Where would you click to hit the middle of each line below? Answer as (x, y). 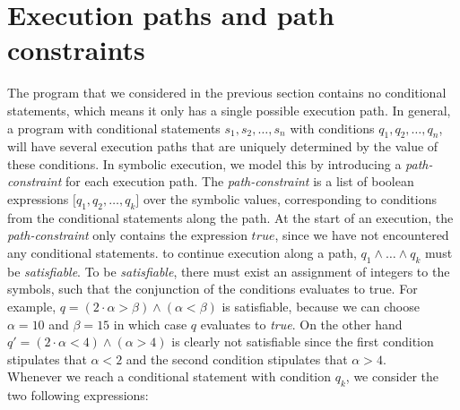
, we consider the (392, 376)
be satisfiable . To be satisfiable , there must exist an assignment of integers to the (229, 271)
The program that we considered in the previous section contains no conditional (227, 93)
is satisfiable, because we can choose (321, 307)
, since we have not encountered (362, 235)
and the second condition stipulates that (237, 359)
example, (32, 307)
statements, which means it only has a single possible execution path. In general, (229, 110)
